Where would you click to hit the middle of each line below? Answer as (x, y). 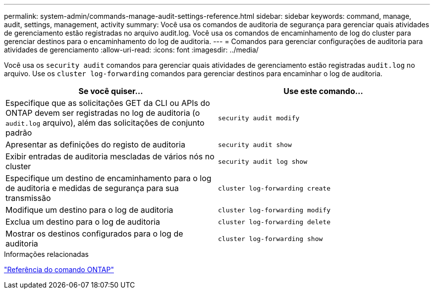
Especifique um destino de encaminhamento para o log (108, 178)
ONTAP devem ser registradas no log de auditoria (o (103, 113)
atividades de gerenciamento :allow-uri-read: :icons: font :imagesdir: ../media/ (131, 50)
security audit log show (263, 161)
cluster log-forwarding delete (274, 222)
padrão (19, 133)
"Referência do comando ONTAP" (59, 269)
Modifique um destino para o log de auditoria (89, 210)
